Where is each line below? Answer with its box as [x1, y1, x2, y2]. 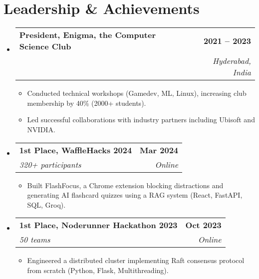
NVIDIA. [27, 124, 55, 134]
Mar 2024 [140, 144, 179, 156]
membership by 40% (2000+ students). [27, 97, 146, 108]
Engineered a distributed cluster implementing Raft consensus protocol [27, 255, 245, 266]
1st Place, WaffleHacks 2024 [19, 144, 132, 156]
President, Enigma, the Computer [19, 29, 156, 41]
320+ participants [19, 158, 81, 170]
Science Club [19, 40, 71, 52]
